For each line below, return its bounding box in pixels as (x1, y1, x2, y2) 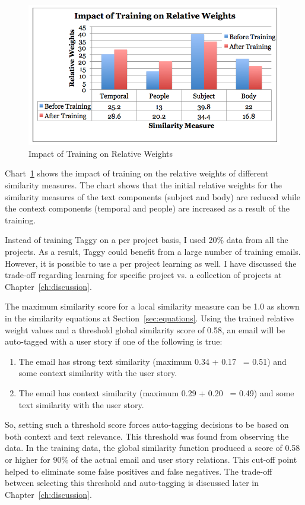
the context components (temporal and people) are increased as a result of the (5, 202, 290, 214)
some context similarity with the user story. (18, 367, 177, 379)
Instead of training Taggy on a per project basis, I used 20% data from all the (5, 233, 288, 246)
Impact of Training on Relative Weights (28, 147, 173, 159)
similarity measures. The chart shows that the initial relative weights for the (5, 179, 282, 191)
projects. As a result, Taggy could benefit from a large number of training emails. (5, 245, 301, 258)
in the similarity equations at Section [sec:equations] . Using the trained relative (5, 312, 294, 324)
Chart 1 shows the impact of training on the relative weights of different (5, 167, 269, 179)
